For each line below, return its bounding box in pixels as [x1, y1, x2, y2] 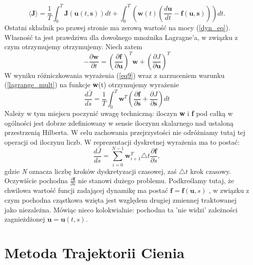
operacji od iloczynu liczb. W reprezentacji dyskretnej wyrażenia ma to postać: [4, 136, 240, 147]
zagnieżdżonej [4, 214, 45, 224]
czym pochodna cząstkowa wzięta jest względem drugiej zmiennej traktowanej [4, 195, 236, 205]
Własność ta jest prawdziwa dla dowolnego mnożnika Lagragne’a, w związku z [4, 32, 238, 42]
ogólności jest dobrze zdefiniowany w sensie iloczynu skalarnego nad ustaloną [4, 117, 234, 128]
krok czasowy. [190, 166, 231, 176]
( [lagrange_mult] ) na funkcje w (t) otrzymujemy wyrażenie [4, 79, 179, 90]
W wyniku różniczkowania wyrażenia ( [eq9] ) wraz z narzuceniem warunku [4, 70, 225, 80]
